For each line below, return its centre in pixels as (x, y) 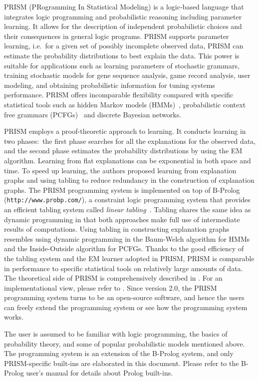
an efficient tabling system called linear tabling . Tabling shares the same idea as (128, 209)
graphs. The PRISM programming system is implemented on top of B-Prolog (122, 190)
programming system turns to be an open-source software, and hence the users (124, 297)
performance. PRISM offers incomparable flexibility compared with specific (119, 95)
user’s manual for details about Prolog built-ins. (100, 373)
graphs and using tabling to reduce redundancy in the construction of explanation (129, 180)
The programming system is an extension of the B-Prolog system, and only (119, 353)
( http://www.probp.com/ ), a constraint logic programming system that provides (127, 199)
